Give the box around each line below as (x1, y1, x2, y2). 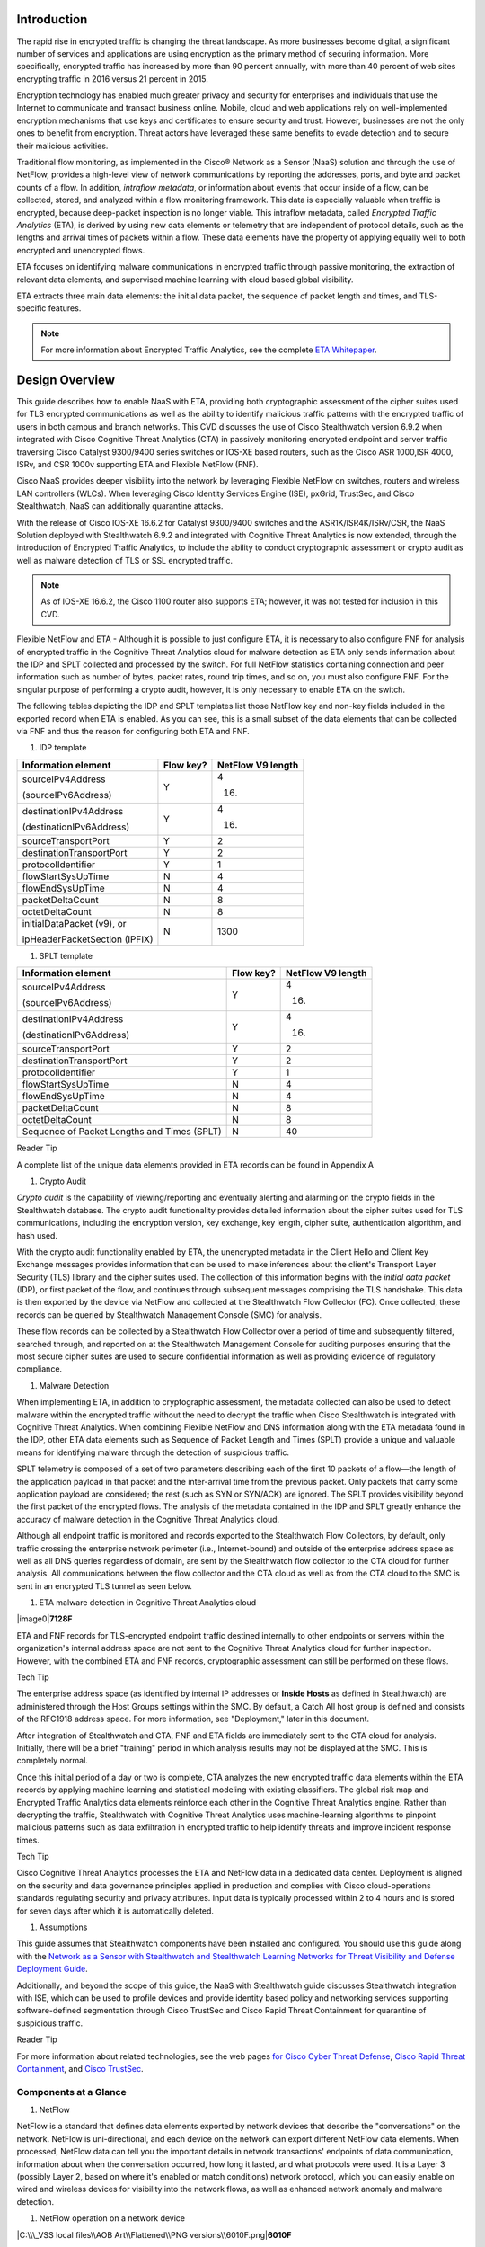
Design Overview (16, 372, 116, 387)
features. (48, 303, 82, 314)
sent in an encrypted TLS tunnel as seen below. (16, 1580, 193, 1591)
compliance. (16, 1363, 63, 1374)
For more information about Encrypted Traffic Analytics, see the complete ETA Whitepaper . (40, 344, 377, 355)
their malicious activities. (16, 140, 109, 151)
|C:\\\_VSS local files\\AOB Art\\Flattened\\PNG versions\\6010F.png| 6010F (16, 2229, 292, 2240)
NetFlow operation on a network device (39, 2213, 186, 2224)
